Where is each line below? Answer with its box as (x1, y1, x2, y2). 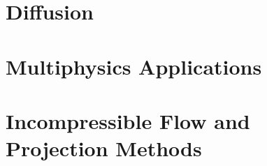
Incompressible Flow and (6, 106, 250, 135)
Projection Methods (6, 134, 202, 163)
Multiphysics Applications (6, 52, 262, 80)
